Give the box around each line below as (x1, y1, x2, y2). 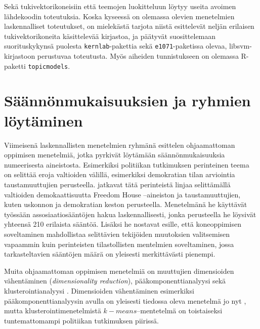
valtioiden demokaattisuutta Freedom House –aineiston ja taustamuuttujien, (4, 189, 241, 199)
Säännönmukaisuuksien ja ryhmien (4, 90, 251, 111)
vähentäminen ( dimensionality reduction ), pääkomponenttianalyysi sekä (4, 275, 226, 286)
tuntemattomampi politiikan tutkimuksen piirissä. (4, 315, 159, 325)
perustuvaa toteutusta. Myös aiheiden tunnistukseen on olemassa (37, 51, 239, 61)
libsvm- (229, 40, 252, 51)
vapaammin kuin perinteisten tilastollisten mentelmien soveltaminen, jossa (4, 238, 234, 249)
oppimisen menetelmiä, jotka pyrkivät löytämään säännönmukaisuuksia (4, 149, 225, 160)
